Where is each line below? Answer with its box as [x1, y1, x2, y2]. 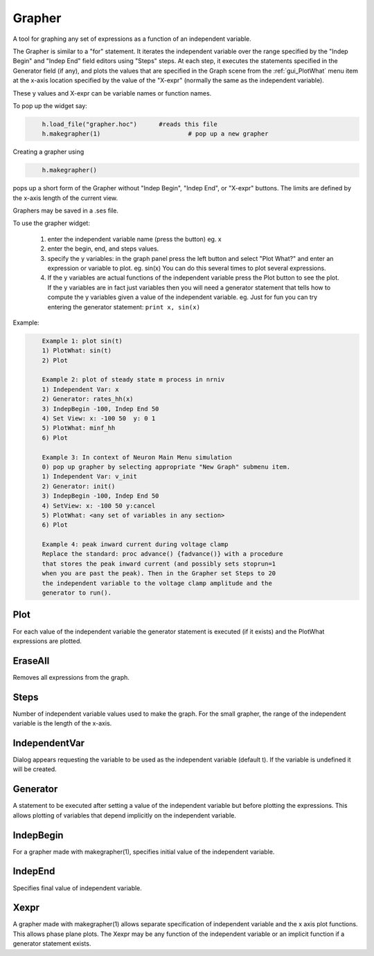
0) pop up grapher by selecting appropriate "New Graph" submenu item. [42, 462, 291, 471]
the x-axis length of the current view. [12, 194, 118, 202]
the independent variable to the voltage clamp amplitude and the [42, 579, 273, 587]
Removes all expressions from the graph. [12, 673, 130, 681]
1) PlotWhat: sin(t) [42, 347, 112, 354]
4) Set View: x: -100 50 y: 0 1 [42, 415, 156, 422]
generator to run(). [42, 589, 112, 597]
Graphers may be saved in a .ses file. [12, 206, 119, 215]
